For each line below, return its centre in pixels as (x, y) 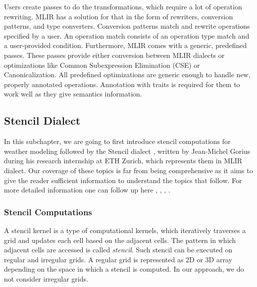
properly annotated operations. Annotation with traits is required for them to (122, 84)
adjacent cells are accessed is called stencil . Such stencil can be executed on (118, 250)
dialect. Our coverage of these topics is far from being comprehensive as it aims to (128, 170)
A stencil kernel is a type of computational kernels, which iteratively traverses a (125, 230)
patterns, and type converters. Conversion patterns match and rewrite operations (127, 26)
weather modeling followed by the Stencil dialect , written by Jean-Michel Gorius (127, 151)
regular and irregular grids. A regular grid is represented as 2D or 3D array (118, 259)
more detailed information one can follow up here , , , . (87, 190)
